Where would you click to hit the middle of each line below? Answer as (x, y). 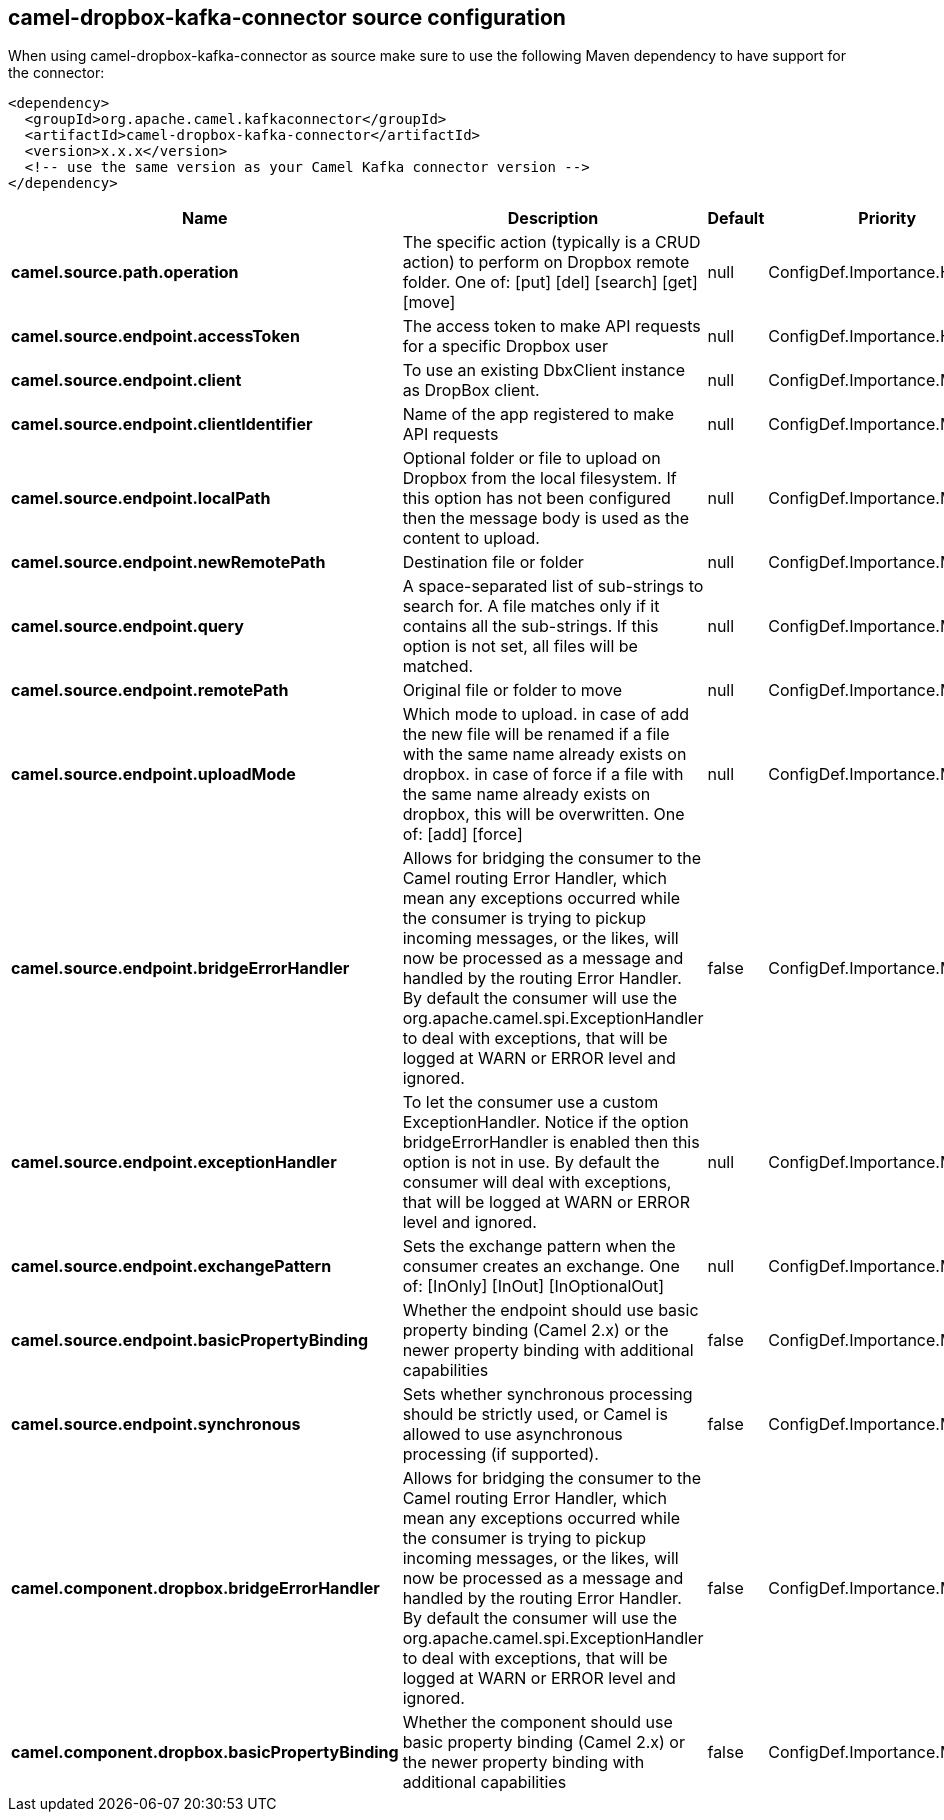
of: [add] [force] (462, 834)
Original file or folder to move (512, 690)
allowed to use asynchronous (512, 1434)
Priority (887, 218)
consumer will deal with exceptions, (537, 1182)
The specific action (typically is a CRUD (551, 242)
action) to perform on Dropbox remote (546, 262)
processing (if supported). (500, 1454)
